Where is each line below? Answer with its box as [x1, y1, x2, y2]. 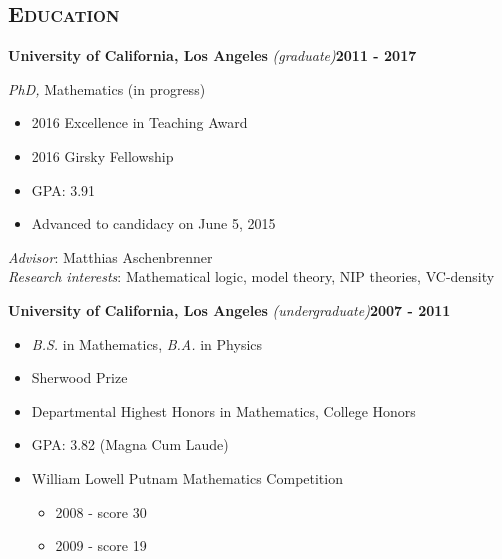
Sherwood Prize [31, 367, 128, 388]
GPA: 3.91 [31, 179, 96, 200]
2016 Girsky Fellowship [31, 145, 174, 166]
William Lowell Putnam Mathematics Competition [31, 467, 343, 488]
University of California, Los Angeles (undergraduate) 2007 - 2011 [8, 299, 451, 320]
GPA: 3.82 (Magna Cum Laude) [31, 434, 229, 455]
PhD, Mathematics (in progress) [8, 78, 206, 99]
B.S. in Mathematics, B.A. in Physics [31, 333, 263, 354]
